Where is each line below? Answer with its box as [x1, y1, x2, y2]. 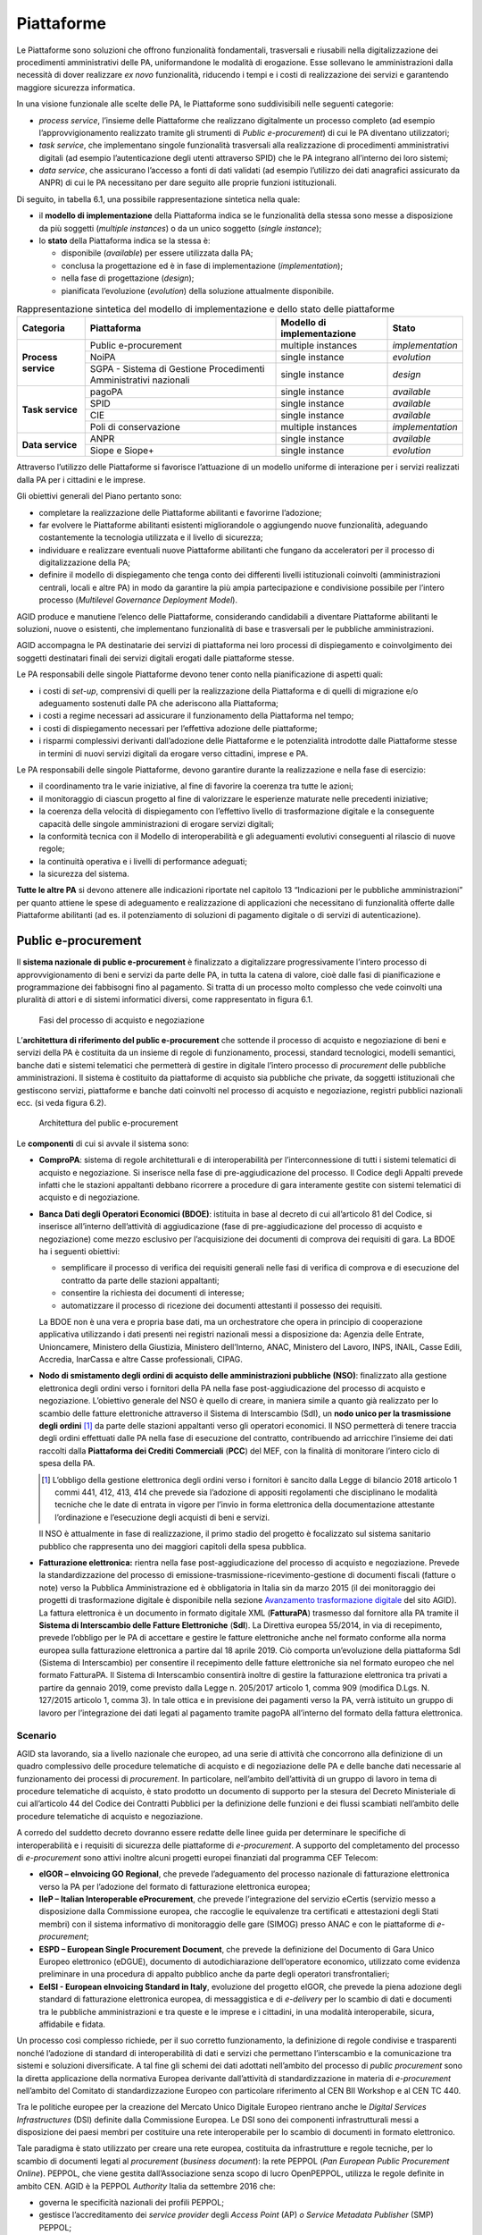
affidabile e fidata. [38, 2019, 106, 2029]
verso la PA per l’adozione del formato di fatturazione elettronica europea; [38, 1881, 311, 1892]
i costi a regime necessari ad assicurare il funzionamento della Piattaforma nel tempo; [38, 711, 354, 721]
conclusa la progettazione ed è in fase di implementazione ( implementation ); [61, 260, 344, 271]
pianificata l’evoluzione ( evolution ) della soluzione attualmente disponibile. [61, 285, 335, 296]
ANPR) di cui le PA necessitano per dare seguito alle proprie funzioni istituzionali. [38, 177, 337, 188]
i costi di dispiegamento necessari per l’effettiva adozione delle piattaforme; [38, 722, 318, 733]
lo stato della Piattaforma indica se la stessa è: [38, 235, 211, 246]
